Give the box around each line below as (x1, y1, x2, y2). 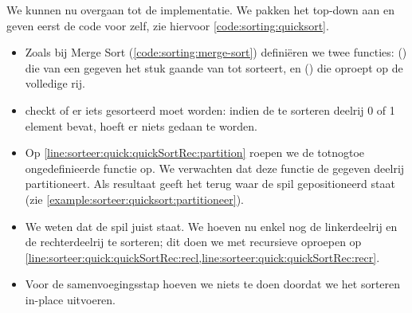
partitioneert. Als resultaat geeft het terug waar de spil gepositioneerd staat (25, 175, 395, 192)
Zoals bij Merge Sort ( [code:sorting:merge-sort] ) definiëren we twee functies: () (25, 44, 407, 61)
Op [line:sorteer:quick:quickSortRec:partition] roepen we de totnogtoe (25, 144, 364, 161)
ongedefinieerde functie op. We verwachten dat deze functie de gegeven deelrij (25, 159, 405, 176)
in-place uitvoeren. (25, 291, 116, 307)
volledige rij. (25, 75, 85, 92)
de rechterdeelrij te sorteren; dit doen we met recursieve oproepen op (25, 233, 362, 250)
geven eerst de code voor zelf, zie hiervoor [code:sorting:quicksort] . (6, 17, 329, 33)
